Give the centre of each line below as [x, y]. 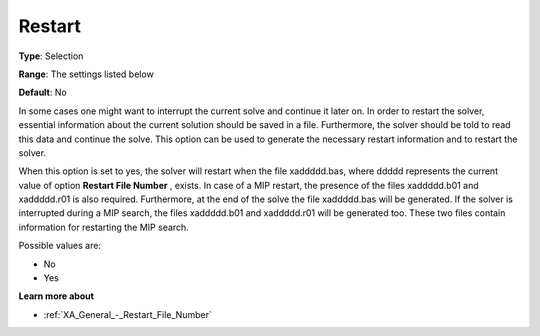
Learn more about [56, 296]
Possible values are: [60, 246]
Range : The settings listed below [86, 74]
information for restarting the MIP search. [103, 227]
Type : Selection [51, 56]
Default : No [42, 92]
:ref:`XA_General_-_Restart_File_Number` [127, 314]
